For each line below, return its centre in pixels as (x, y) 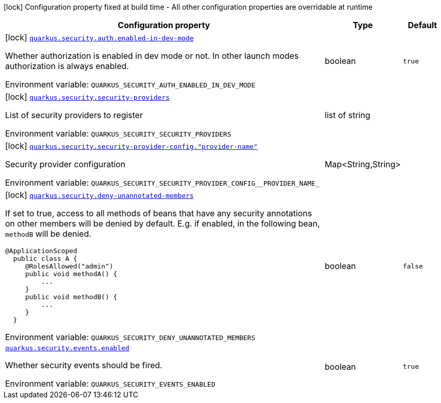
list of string (347, 115)
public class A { (45, 259)
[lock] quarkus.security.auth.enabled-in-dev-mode (100, 37)
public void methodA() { (71, 274)
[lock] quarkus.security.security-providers (87, 97)
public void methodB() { (71, 297)
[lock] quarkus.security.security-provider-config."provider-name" (131, 146)
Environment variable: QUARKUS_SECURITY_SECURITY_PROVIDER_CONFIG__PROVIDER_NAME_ (162, 183)
